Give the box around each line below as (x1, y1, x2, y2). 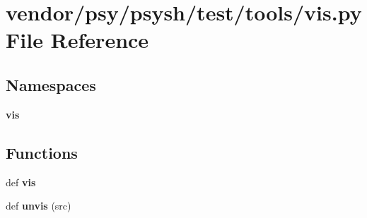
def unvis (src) (6, 198, 71, 213)
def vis (6, 174, 36, 189)
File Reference (6, 25, 149, 54)
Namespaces (6, 73, 96, 95)
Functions (6, 141, 78, 163)
